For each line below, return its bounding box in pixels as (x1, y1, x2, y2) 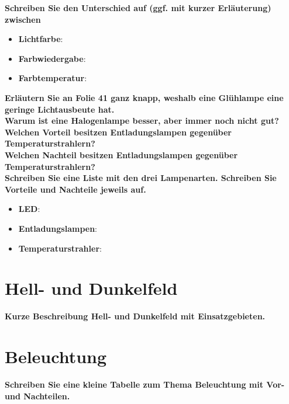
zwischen (5, 13, 41, 25)
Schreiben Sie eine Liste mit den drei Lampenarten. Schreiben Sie (5, 172, 277, 184)
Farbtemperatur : (18, 72, 87, 84)
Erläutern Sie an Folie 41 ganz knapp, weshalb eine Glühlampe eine (5, 91, 284, 103)
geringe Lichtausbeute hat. (5, 103, 115, 115)
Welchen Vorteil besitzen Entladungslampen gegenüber (5, 126, 232, 138)
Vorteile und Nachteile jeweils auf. (5, 183, 146, 195)
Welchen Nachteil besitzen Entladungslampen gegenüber (5, 148, 238, 161)
